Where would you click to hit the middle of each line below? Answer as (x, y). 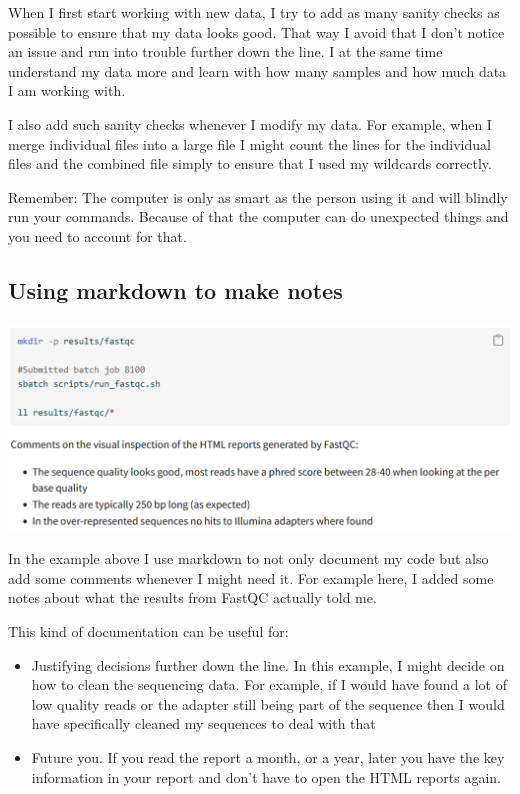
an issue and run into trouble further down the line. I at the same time (225, 51)
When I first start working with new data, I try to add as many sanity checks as (254, 12)
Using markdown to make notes (175, 289)
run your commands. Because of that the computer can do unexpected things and (258, 216)
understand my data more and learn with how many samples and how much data (257, 70)
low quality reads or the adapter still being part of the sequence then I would (268, 703)
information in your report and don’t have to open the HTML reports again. (266, 776)
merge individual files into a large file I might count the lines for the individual (249, 143)
